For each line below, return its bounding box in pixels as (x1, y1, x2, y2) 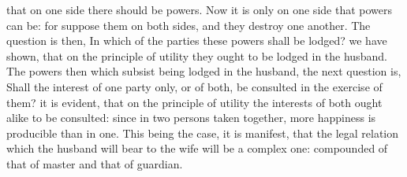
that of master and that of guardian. (6, 155, 183, 171)
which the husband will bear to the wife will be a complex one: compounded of (6, 140, 388, 157)
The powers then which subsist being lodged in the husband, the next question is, (6, 63, 401, 79)
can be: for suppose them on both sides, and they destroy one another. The (6, 17, 371, 33)
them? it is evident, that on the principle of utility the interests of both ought (6, 94, 383, 110)
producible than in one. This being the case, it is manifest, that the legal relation (6, 124, 399, 141)
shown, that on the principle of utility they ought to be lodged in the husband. (6, 47, 387, 64)
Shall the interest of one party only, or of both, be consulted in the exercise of (6, 78, 383, 94)
